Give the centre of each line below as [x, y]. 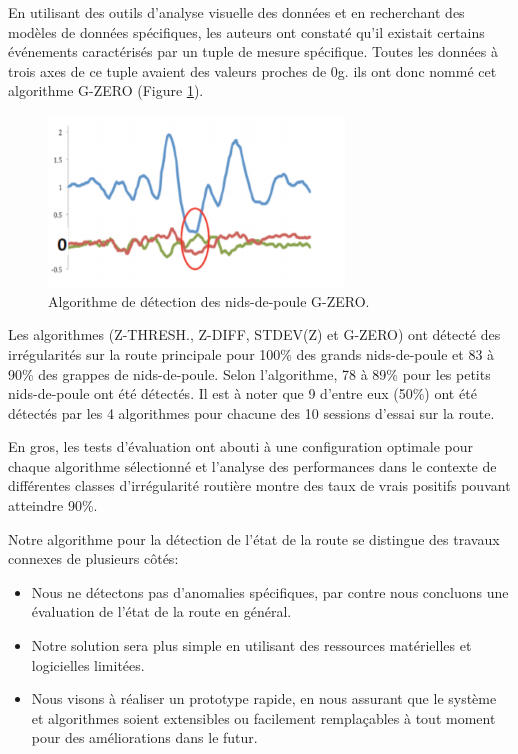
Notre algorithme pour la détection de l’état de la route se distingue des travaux [254, 538]
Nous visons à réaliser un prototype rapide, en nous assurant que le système [264, 698]
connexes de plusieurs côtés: [93, 558]
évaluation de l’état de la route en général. [161, 611]
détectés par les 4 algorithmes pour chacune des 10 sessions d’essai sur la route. [251, 412]
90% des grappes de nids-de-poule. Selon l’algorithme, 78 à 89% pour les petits [249, 373]
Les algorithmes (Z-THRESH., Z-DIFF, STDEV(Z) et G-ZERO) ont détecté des [254, 334]
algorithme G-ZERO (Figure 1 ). [106, 90]
